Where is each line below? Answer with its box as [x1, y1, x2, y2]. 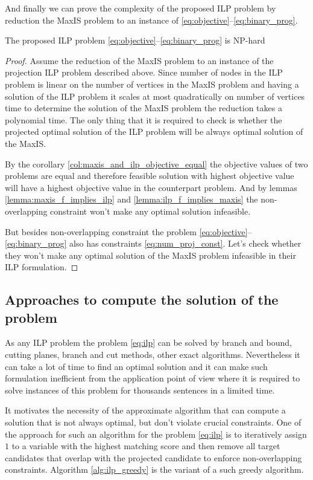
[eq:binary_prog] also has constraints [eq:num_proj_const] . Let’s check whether [5, 237, 302, 250]
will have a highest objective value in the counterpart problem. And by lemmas [5, 181, 297, 193]
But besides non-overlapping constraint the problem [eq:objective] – [5, 225, 252, 238]
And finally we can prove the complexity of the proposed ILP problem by [5, 2, 276, 14]
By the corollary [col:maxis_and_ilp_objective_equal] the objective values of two [5, 157, 308, 170]
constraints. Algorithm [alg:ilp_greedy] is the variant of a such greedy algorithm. [5, 463, 304, 476]
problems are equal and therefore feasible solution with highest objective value [5, 169, 294, 182]
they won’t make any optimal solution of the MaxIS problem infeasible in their [5, 248, 296, 261]
